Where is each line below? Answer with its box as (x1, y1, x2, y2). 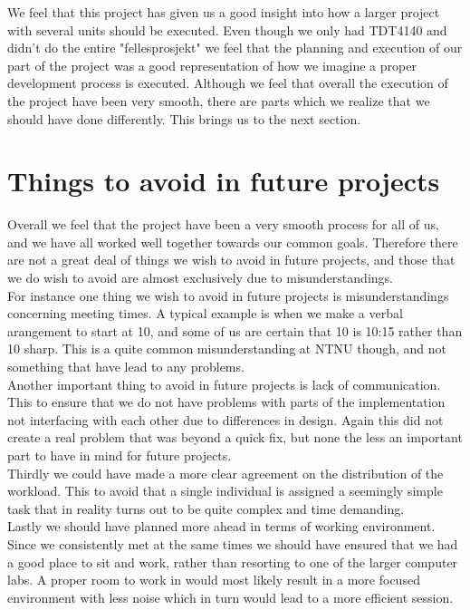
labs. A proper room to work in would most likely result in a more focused (7, 570, 420, 589)
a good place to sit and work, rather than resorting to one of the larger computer (7, 552, 458, 571)
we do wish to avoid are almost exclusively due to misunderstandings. (7, 268, 393, 287)
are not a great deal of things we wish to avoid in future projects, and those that (7, 250, 456, 269)
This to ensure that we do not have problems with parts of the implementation (7, 392, 446, 412)
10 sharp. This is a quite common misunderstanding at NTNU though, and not (7, 339, 447, 358)
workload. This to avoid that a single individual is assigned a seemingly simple (7, 481, 443, 500)
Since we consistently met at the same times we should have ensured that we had (7, 534, 458, 553)
